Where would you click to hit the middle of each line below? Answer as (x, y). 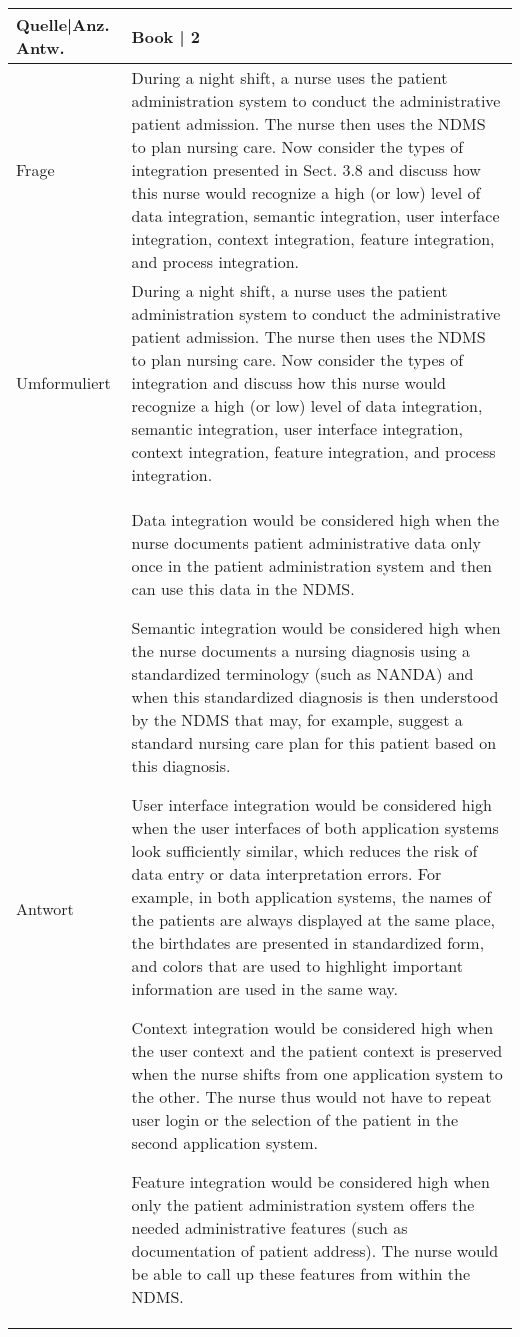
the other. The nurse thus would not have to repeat (311, 1096)
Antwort (45, 908)
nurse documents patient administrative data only (306, 542)
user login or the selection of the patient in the (295, 1119)
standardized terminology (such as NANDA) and (302, 673)
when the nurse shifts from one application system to (317, 1073)
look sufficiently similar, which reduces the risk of (304, 850)
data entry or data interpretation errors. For (286, 873)
